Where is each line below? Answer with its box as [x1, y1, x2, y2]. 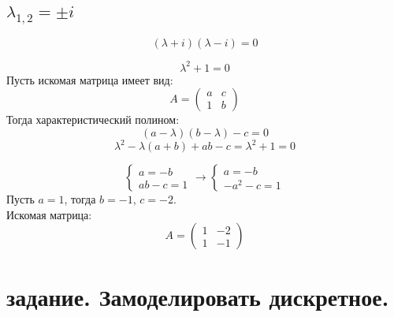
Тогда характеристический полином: [6, 111, 180, 128]
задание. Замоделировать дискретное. [6, 280, 389, 312]
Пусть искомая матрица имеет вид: [6, 71, 173, 88]
